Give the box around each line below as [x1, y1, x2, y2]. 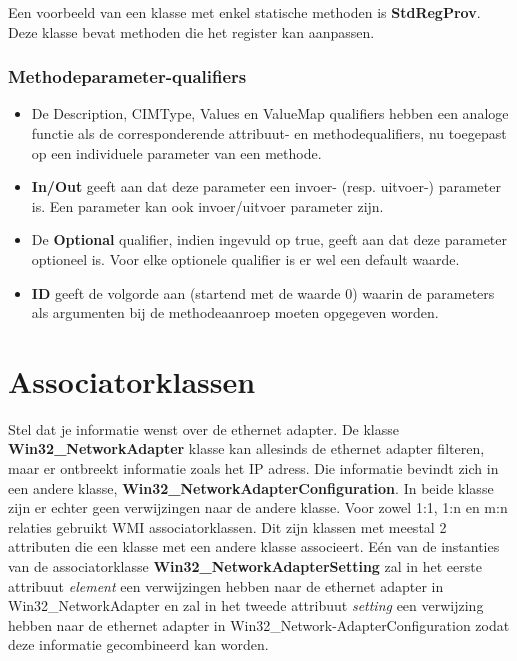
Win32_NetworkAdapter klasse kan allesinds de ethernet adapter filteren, [8, 438, 485, 459]
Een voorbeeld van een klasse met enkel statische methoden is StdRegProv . [8, 2, 481, 22]
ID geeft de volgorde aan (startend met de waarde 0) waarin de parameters [31, 282, 495, 303]
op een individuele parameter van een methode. [31, 142, 322, 163]
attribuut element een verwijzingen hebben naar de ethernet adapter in [8, 575, 444, 596]
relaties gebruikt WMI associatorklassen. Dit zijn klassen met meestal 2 [8, 516, 447, 537]
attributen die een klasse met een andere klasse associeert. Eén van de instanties [8, 536, 500, 557]
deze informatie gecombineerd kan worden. [8, 634, 269, 655]
